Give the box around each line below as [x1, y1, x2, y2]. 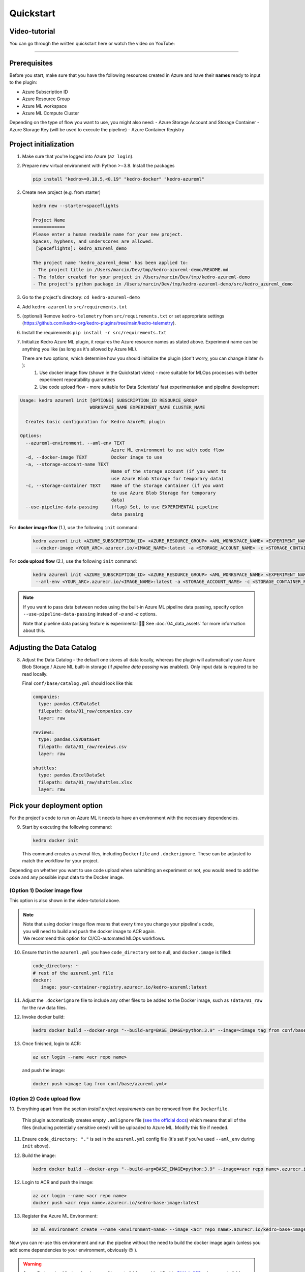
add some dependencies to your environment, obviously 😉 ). [9, 1247, 138, 1253]
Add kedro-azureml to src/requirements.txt [22, 303, 127, 310]
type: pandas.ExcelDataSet [38, 772, 106, 778]
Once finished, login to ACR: [22, 1040, 81, 1047]
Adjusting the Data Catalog [9, 643, 97, 652]
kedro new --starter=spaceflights [33, 203, 119, 209]
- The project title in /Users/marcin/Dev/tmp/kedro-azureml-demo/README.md [33, 267, 229, 273]
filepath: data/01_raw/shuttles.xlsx [38, 779, 132, 785]
